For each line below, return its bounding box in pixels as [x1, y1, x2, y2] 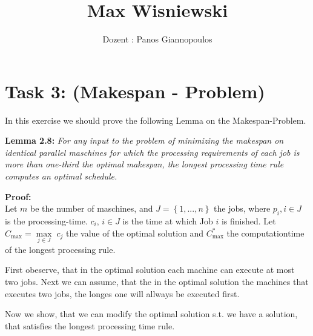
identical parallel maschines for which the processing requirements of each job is [5, 146, 300, 158]
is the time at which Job [122, 215, 213, 227]
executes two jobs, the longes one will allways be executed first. [5, 287, 240, 300]
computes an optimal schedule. [5, 170, 117, 183]
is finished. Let [221, 215, 276, 227]
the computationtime [226, 226, 305, 239]
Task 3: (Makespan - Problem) [5, 78, 265, 103]
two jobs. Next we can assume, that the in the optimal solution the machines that [5, 275, 309, 288]
